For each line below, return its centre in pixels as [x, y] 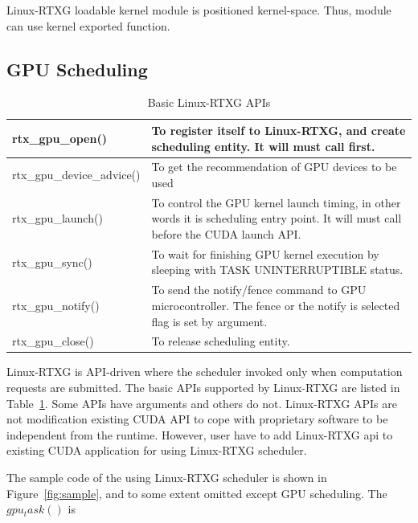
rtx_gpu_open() [59, 138]
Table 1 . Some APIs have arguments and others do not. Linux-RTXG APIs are [202, 403]
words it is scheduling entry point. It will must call [277, 218]
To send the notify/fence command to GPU [259, 290]
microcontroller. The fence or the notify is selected [276, 305]
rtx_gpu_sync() [52, 261]
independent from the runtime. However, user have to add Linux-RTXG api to [200, 434]
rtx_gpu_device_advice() [76, 175]
